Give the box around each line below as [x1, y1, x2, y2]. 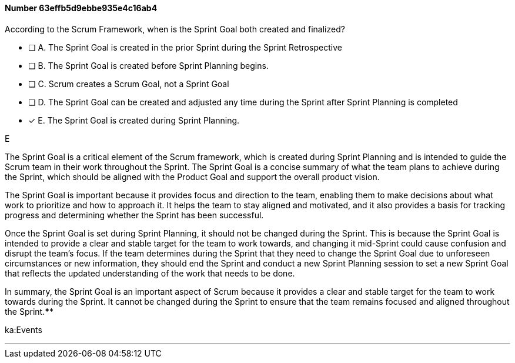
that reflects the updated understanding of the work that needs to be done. [5, 268, 295, 278]
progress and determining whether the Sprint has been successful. [5, 209, 264, 220]
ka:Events [5, 324, 42, 335]
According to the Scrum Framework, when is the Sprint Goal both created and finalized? [5, 24, 345, 34]
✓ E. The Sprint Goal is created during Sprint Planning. [28, 115, 240, 125]
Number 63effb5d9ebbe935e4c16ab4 [5, 3, 158, 13]
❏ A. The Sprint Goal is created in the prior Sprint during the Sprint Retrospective [28, 42, 342, 52]
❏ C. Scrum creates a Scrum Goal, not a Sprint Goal [28, 78, 229, 89]
